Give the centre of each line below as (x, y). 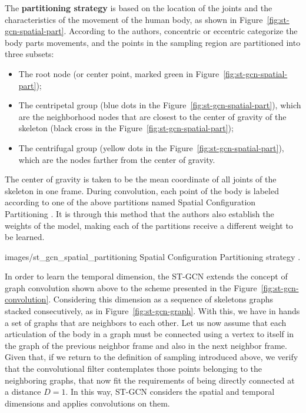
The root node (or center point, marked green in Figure (119, 73)
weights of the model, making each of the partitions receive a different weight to (149, 225)
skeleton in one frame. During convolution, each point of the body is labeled (142, 190)
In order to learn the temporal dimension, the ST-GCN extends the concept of (146, 276)
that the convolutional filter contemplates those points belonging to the (134, 369)
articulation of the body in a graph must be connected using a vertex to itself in (149, 334)
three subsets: (29, 54)
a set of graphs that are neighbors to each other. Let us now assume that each (146, 322)
